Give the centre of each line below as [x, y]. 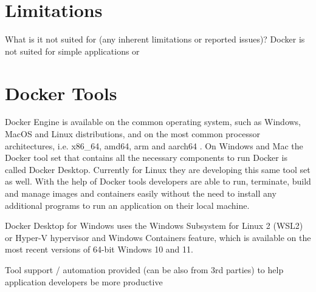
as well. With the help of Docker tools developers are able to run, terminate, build [158, 181]
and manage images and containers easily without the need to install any [141, 193]
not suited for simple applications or [72, 51]
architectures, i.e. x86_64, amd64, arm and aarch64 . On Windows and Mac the [154, 145]
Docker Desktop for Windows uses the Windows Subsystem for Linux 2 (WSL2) [154, 226]
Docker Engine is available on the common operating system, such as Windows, [153, 122]
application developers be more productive [84, 281]
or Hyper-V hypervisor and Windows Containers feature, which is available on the [158, 237]
